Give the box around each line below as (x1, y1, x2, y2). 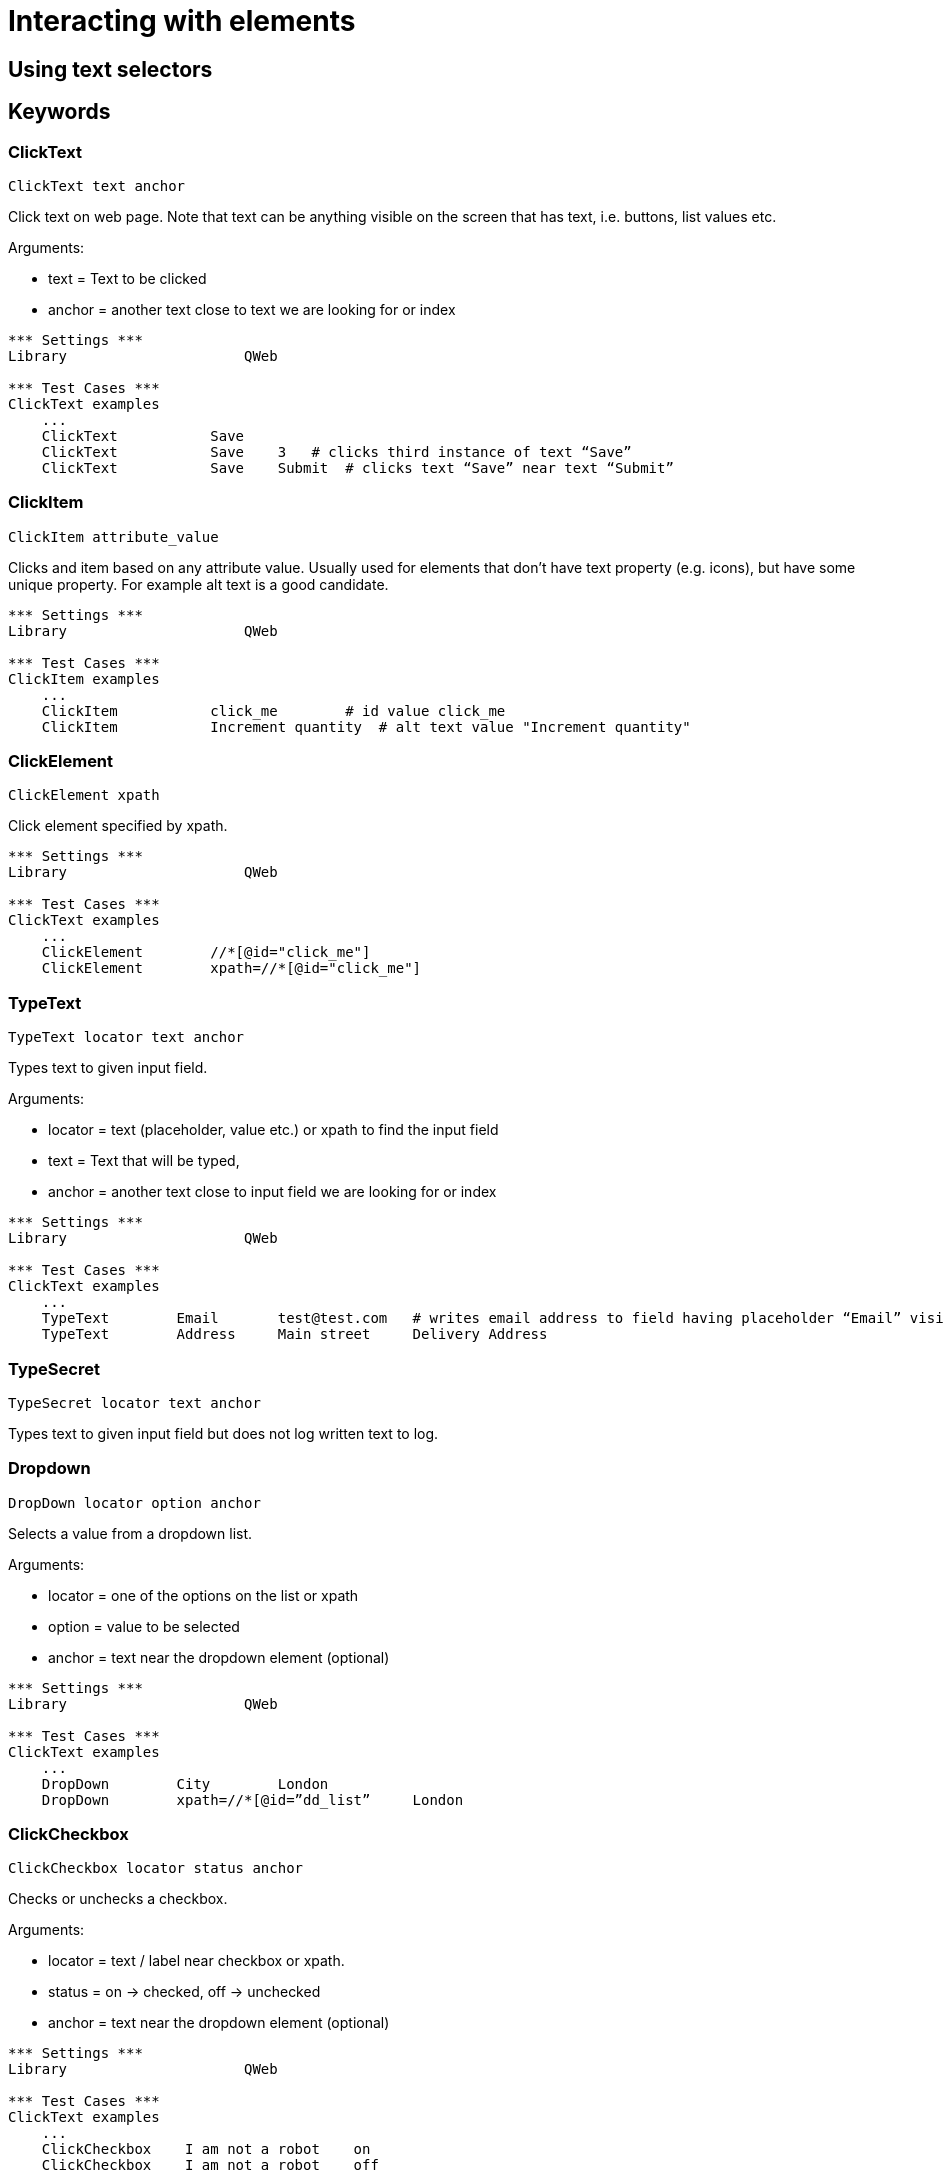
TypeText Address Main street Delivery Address (41, 1326, 548, 1343)
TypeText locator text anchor (8, 1029, 245, 1046)
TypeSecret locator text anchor (8, 1394, 261, 1411)
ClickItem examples (8, 670, 160, 687)
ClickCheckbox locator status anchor (8, 1860, 304, 1877)
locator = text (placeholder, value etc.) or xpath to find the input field (48, 1121, 499, 1139)
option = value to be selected (48, 1617, 240, 1635)
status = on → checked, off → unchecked (48, 1983, 321, 2001)
